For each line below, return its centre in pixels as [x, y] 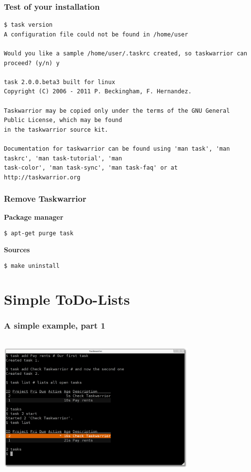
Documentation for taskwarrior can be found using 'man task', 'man [117, 149]
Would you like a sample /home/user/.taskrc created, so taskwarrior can [126, 53]
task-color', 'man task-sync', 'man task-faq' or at [91, 168]
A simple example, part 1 [55, 325]
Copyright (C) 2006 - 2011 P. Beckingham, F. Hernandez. [98, 92]
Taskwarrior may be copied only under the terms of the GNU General [117, 111]
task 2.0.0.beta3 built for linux [60, 82]
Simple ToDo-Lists [67, 299]
